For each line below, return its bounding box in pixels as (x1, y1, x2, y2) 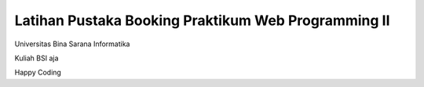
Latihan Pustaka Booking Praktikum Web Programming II (14, 12, 390, 29)
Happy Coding (14, 67, 62, 78)
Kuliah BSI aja (14, 53, 59, 63)
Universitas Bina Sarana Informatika (14, 39, 130, 49)
